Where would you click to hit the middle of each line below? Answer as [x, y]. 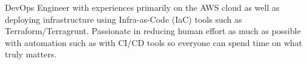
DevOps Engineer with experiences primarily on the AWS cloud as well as [142, 7]
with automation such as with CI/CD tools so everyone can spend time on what [153, 42]
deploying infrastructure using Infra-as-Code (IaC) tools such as [124, 19]
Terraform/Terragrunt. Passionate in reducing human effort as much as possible [153, 31]
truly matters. [31, 54]
